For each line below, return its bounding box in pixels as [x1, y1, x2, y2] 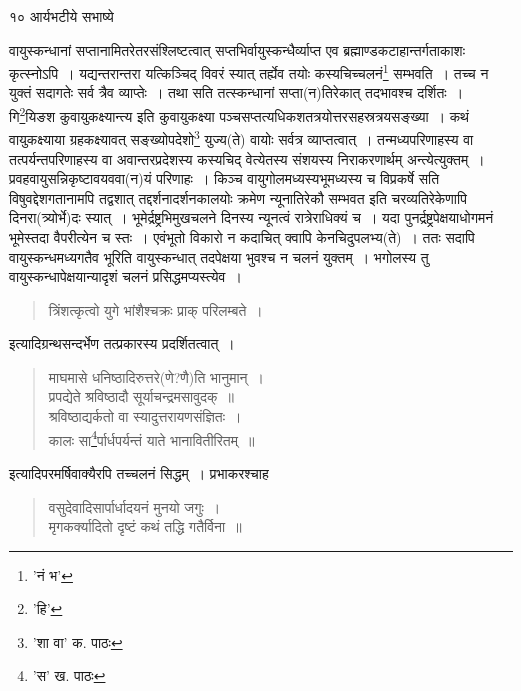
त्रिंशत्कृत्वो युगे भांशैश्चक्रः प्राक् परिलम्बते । [48, 299, 263, 320]
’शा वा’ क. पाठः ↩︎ [32, 631, 123, 652]
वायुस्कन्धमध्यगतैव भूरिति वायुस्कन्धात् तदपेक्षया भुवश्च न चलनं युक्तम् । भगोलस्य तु [9, 246, 429, 267]
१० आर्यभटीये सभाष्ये [9, 6, 114, 26]
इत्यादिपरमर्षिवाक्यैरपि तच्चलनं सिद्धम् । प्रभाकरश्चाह [9, 462, 269, 483]
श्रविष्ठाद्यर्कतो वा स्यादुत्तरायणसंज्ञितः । [48, 406, 242, 427]
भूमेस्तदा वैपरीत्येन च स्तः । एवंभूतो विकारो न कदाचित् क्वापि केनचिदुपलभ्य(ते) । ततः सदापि [9, 226, 475, 247]
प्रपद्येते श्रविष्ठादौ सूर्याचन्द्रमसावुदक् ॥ [48, 386, 235, 407]
